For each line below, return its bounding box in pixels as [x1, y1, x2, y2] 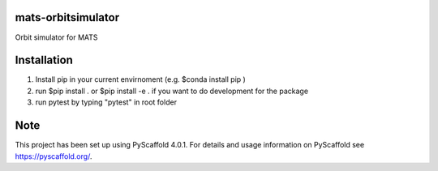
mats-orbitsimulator [15, 11, 120, 24]
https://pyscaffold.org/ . [15, 151, 92, 161]
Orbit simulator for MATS [15, 32, 98, 42]
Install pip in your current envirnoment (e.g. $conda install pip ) [35, 75, 247, 84]
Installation [15, 53, 73, 67]
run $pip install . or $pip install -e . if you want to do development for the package [35, 86, 308, 96]
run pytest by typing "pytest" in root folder [35, 97, 178, 107]
